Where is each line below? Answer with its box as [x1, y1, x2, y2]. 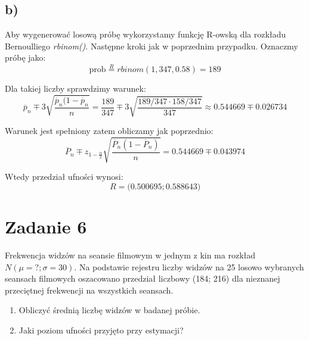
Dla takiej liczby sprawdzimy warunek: [5, 82, 146, 95]
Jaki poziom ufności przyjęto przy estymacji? [18, 323, 184, 336]
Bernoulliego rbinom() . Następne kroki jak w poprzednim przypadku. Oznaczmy [5, 39, 298, 52]
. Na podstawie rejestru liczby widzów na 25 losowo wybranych [74, 260, 304, 273]
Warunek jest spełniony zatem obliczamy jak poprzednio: [5, 124, 214, 137]
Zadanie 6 [5, 214, 87, 239]
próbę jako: [5, 51, 46, 64]
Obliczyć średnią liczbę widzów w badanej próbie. [18, 304, 200, 316]
